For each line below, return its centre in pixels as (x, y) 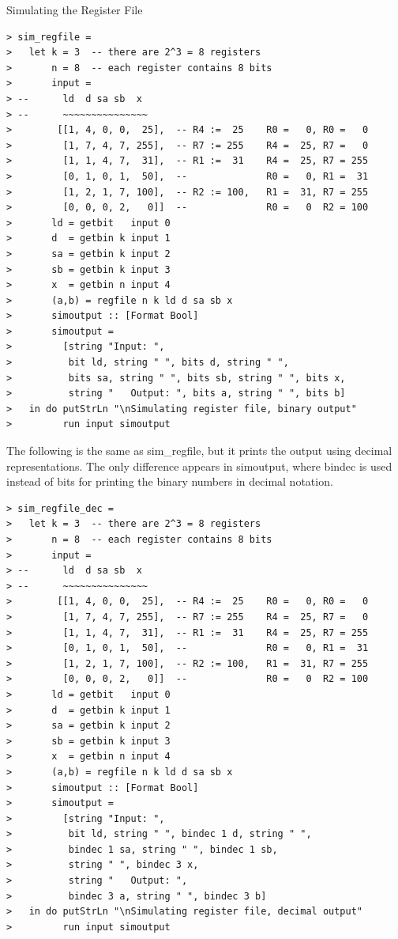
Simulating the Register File (75, 9)
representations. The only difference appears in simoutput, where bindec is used (199, 466)
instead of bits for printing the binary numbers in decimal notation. (170, 481)
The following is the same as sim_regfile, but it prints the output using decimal (199, 451)
